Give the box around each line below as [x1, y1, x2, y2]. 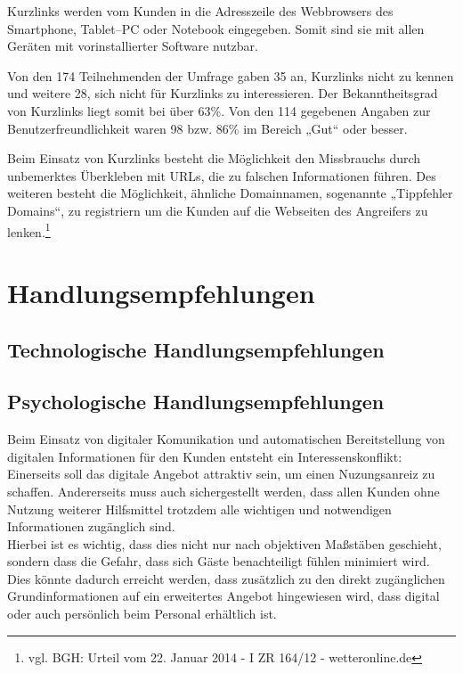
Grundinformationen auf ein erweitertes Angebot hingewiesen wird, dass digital [7, 587, 440, 605]
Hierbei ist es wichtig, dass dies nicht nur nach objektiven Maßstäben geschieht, [7, 534, 442, 553]
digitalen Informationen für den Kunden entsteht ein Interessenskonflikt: [7, 447, 402, 465]
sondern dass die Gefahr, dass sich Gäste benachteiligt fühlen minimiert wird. [7, 552, 430, 570]
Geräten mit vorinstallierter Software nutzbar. [7, 37, 258, 55]
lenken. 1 [7, 219, 51, 241]
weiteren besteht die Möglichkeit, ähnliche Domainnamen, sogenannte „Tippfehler [7, 184, 453, 202]
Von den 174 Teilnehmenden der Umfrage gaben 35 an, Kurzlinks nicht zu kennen [7, 66, 454, 85]
